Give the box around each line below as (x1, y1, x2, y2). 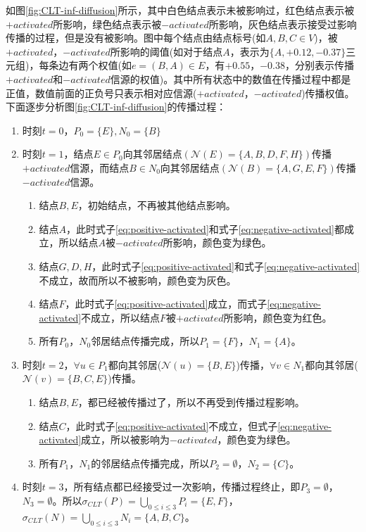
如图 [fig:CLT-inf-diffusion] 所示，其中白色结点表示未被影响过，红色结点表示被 (6, 3, 355, 17)
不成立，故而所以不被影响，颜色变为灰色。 (39, 272, 236, 287)
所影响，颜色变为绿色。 (163, 235, 272, 250)
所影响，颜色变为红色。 (223, 310, 332, 324)
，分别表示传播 (285, 58, 354, 72)
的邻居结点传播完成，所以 (91, 455, 210, 470)
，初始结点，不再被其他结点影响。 (77, 198, 236, 213)
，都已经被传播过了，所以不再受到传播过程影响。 (77, 395, 305, 410)
